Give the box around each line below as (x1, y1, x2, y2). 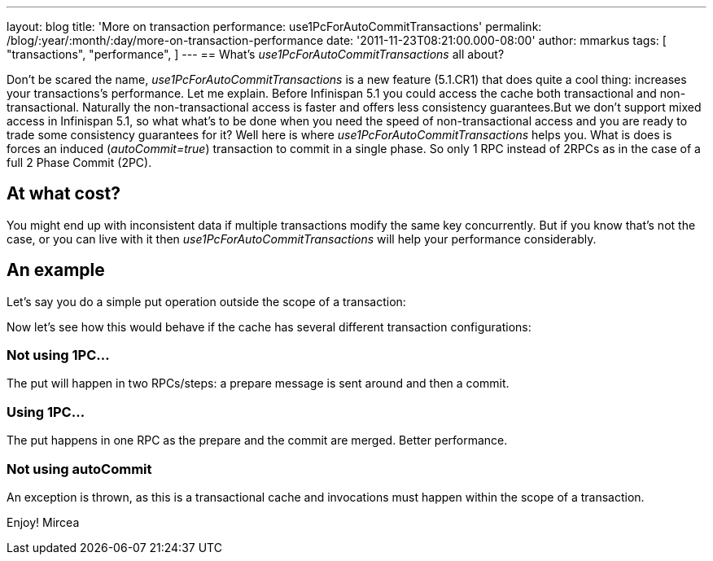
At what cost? (7, 183, 120, 204)
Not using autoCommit (7, 460, 152, 477)
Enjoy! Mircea (7, 515, 80, 529)
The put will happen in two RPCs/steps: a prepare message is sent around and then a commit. (7, 376, 510, 391)
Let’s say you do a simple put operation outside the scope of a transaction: (7, 294, 406, 309)
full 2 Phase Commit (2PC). (7, 156, 152, 169)
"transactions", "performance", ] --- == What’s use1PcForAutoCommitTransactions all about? (7, 47, 505, 61)
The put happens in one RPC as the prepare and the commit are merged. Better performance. (7, 433, 508, 448)
